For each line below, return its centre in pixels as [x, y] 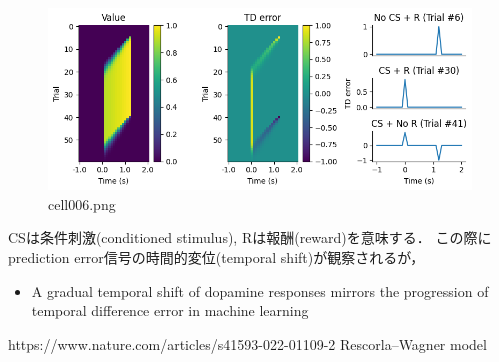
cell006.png [82, 203]
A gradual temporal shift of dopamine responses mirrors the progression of [260, 290]
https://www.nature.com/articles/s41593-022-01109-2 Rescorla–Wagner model [247, 343]
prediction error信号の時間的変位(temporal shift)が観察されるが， [216, 257]
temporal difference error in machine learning [170, 310]
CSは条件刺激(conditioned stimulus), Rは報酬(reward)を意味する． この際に [250, 237]
